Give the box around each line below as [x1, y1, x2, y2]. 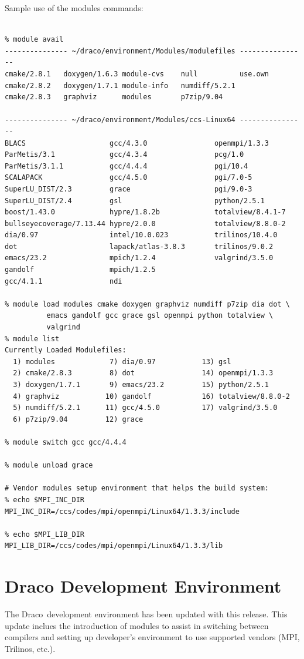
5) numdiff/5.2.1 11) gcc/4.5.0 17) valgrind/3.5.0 [13, 404, 278, 412]
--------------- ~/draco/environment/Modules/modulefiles [5, 46, 235, 55]
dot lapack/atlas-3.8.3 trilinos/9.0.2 [5, 242, 274, 251]
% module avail [5, 35, 64, 44]
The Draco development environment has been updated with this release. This [5, 608, 288, 620]
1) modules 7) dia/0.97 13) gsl [13, 357, 231, 366]
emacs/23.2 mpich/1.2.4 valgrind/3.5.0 [5, 254, 274, 263]
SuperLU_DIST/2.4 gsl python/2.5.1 [5, 196, 265, 205]
